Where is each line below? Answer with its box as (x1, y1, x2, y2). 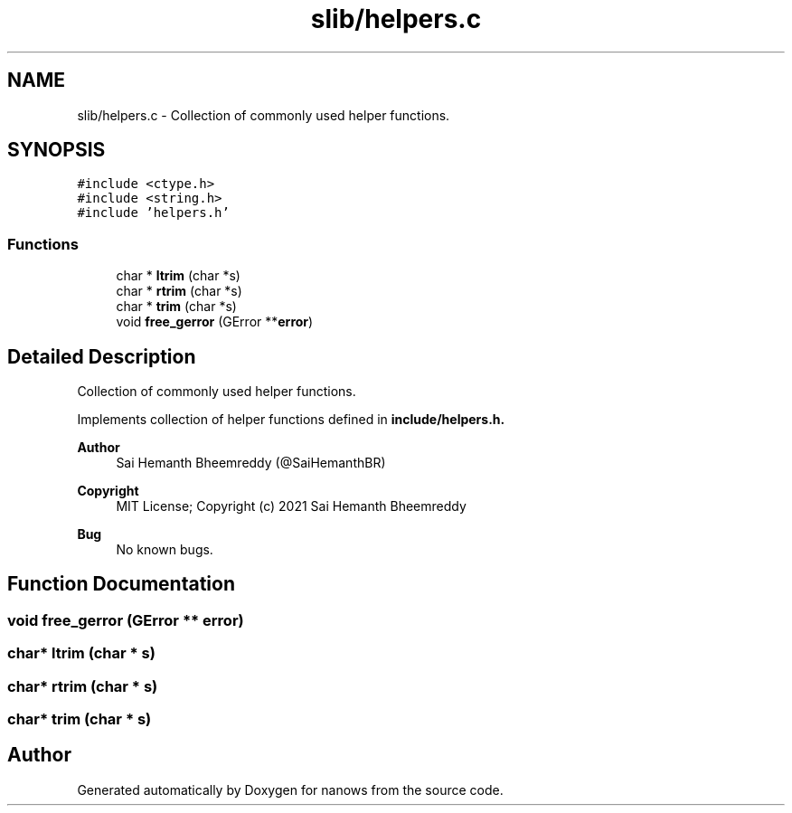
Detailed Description (7, 345, 196, 368)
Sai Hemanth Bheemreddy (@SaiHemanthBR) (116, 455, 386, 471)
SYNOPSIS (7, 138, 106, 162)
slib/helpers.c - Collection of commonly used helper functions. (77, 107, 450, 123)
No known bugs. (116, 542, 213, 558)
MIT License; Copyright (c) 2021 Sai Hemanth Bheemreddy (116, 498, 467, 515)
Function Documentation (7, 572, 235, 596)
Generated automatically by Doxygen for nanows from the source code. (77, 781, 504, 798)
